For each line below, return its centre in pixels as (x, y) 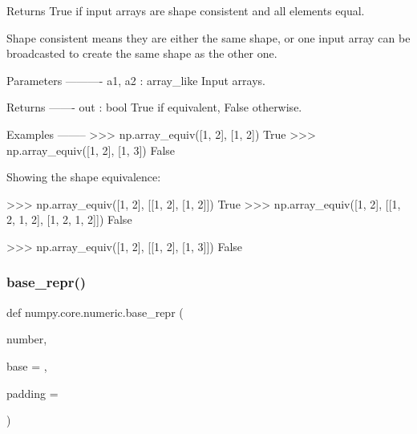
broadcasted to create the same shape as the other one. (142, 53)
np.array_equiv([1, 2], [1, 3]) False (91, 150)
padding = (32, 393)
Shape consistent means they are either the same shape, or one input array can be (208, 37)
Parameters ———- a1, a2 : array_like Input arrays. (136, 80)
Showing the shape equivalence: (84, 177)
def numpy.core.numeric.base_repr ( (95, 312)
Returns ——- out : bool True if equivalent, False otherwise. (154, 107)
